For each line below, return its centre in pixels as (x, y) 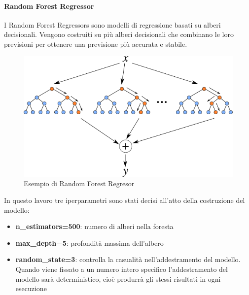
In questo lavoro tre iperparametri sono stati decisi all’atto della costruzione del (124, 200)
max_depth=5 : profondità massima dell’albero (89, 243)
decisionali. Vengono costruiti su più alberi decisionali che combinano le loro (119, 34)
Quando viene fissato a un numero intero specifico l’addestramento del (122, 269)
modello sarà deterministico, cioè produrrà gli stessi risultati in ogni (118, 279)
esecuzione (31, 288)
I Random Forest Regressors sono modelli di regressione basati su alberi (112, 24)
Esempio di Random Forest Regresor (79, 183)
